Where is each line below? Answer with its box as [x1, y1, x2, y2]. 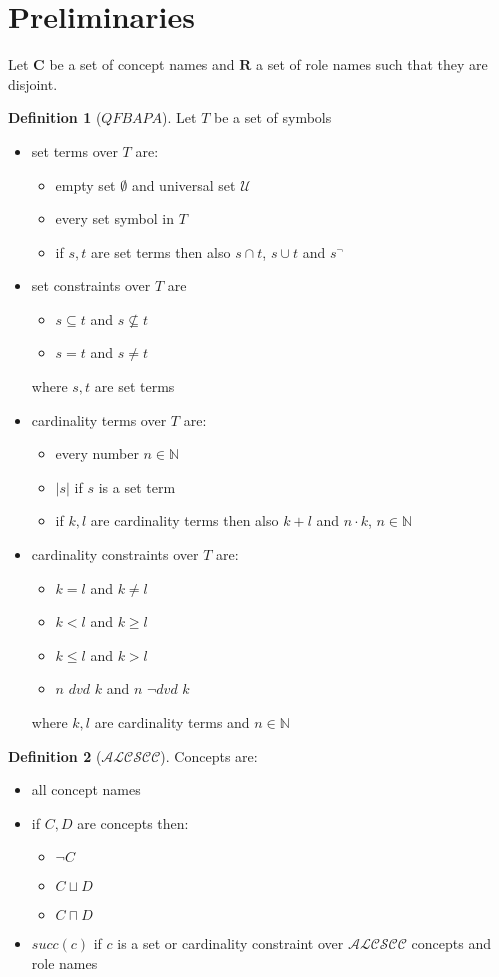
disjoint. [8, 73, 58, 94]
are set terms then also [90, 241, 231, 262]
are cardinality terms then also [90, 510, 279, 531]
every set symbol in [55, 208, 174, 229]
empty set [55, 174, 116, 195]
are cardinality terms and [94, 712, 250, 732]
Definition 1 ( [8, 107, 102, 128]
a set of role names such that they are [256, 54, 488, 75]
